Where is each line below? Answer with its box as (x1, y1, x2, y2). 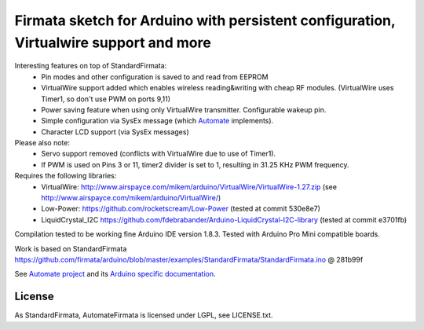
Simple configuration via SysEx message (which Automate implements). (41, 116, 274, 126)
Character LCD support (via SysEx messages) (41, 126, 190, 137)
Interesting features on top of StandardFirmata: (14, 61, 167, 71)
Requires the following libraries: (14, 171, 117, 181)
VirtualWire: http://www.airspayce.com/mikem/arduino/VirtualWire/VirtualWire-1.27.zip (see (41, 181, 338, 192)
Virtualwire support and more (14, 34, 211, 51)
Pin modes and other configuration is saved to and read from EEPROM (41, 71, 269, 82)
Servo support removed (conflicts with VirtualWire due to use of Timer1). (41, 149, 276, 159)
